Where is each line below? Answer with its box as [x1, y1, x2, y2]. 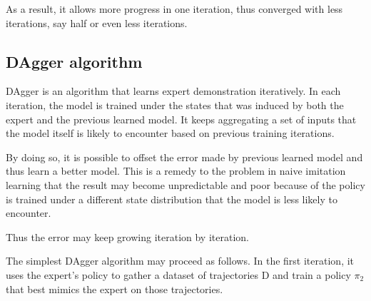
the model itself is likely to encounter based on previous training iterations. [6, 126, 335, 141]
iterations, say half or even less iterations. [6, 15, 188, 30]
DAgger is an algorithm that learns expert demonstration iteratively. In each [6, 83, 341, 98]
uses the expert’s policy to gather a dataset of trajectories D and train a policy [6, 267, 351, 282]
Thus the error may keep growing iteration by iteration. [6, 229, 249, 244]
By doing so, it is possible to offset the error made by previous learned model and [6, 149, 363, 164]
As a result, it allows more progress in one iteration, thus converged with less [6, 1, 343, 16]
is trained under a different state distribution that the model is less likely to [6, 191, 337, 206]
